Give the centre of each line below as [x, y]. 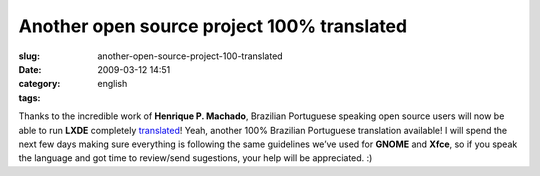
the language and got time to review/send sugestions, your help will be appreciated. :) [195, 158]
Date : [30, 69]
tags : [29, 97]
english [112, 84]
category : [39, 84]
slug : [29, 56]
